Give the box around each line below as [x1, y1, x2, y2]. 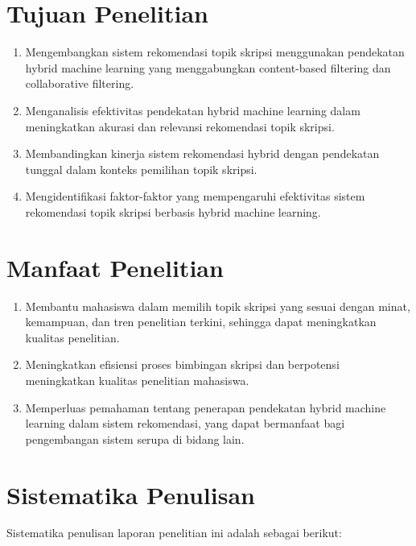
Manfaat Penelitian [6, 250, 224, 283]
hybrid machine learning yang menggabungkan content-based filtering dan [25, 59, 391, 76]
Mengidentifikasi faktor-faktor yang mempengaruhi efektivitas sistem [25, 188, 365, 205]
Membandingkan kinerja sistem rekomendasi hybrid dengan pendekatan [25, 145, 380, 162]
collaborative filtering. [25, 75, 134, 92]
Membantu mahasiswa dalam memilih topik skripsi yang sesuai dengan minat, [25, 297, 410, 314]
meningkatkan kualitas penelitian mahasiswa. [25, 371, 249, 388]
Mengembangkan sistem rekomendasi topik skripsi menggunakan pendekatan [25, 43, 405, 60]
